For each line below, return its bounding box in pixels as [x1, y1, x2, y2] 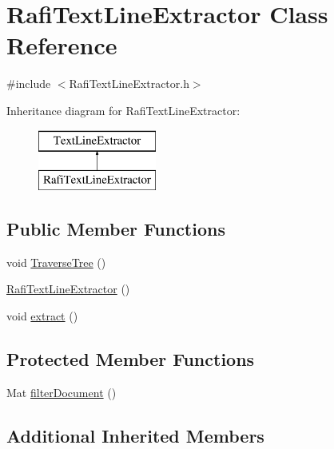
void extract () [6, 308, 78, 324]
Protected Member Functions [6, 347, 255, 372]
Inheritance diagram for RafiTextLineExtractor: [6, 101, 241, 118]
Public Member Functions [6, 217, 225, 241]
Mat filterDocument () [6, 383, 117, 400]
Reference [6, 29, 117, 62]
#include [6, 75, 51, 92]
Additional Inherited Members [6, 423, 264, 447]
